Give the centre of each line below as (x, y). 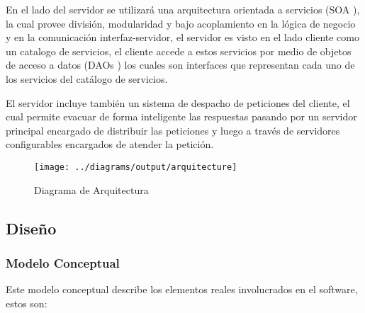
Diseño (31, 228)
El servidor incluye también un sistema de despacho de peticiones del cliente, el (178, 102)
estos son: (27, 303)
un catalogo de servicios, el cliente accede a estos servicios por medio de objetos (179, 51)
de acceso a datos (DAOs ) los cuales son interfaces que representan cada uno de (180, 65)
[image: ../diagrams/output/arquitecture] (136, 167)
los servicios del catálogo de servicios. (87, 78)
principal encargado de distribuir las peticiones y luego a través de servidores (173, 130)
